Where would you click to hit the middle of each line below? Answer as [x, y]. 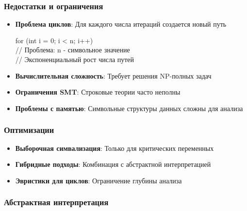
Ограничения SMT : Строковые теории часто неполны [98, 92]
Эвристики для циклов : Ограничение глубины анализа [99, 180]
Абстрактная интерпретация [56, 202]
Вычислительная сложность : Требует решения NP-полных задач [113, 75]
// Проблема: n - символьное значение [73, 50]
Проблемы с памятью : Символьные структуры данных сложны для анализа [129, 108]
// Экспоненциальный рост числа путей [75, 59]
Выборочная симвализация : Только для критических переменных [115, 148]
